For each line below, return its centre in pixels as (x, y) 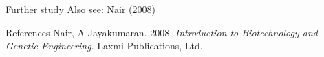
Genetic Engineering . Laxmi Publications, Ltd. (104, 46)
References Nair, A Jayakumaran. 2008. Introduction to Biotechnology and (162, 32)
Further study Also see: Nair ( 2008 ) (80, 9)
